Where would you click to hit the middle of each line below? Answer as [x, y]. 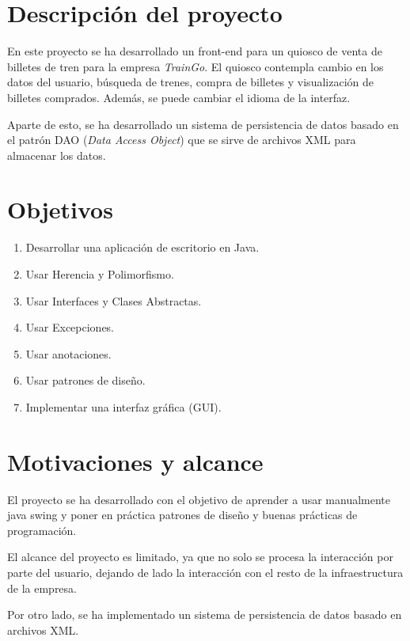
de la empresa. [42, 588]
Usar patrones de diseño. [85, 380]
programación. [42, 530]
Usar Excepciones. [70, 327]
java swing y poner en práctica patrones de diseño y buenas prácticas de [182, 515]
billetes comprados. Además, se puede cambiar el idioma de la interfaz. [179, 97]
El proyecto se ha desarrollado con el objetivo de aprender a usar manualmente [199, 499]
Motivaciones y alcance [135, 461]
